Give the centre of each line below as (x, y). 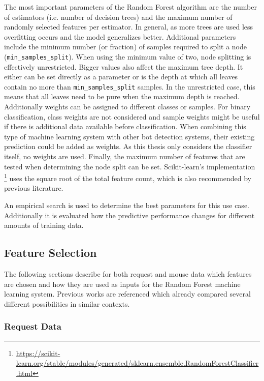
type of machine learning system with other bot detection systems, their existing (129, 136)
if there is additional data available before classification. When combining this (125, 126)
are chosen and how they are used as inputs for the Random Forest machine (122, 284)
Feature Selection (51, 253)
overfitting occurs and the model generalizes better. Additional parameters (120, 36)
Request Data (33, 326)
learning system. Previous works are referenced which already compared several (127, 294)
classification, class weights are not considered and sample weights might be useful (132, 116)
